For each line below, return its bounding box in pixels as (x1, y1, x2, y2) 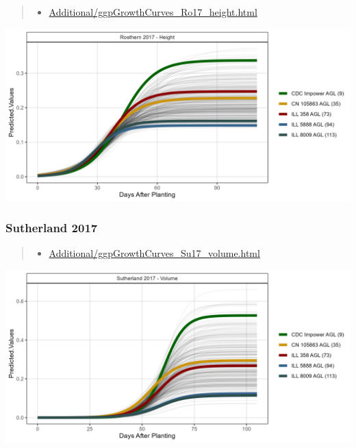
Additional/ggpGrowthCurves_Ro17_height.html (49, 5, 257, 18)
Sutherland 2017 (5, 219, 98, 236)
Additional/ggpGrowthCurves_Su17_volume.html (49, 246, 260, 260)
